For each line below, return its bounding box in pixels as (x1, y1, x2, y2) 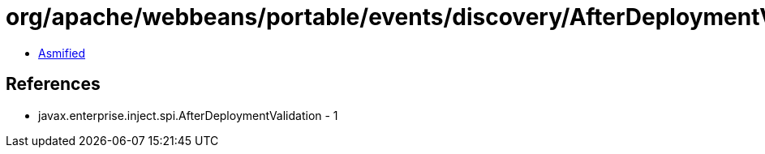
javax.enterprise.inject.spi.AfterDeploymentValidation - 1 (38, 108, 338, 122)
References (6, 74, 101, 95)
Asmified (38, 45, 86, 60)
